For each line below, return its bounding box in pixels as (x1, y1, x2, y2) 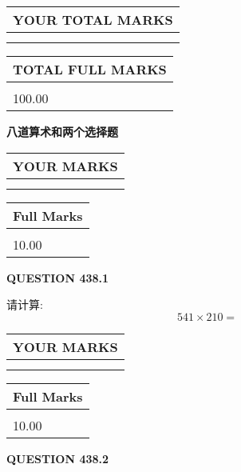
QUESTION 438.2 (6, 450, 109, 466)
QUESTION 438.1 (6, 269, 109, 286)
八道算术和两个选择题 (6, 123, 118, 139)
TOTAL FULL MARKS (13, 60, 167, 78)
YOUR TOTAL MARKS (13, 10, 173, 29)
